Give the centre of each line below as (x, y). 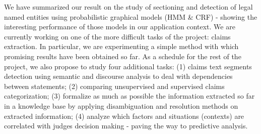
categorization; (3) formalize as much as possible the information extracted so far (129, 96)
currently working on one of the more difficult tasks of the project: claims (117, 36)
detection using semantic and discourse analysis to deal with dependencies (118, 76)
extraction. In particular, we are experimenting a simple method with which (121, 46)
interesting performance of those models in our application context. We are (120, 27)
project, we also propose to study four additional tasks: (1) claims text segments (128, 66)
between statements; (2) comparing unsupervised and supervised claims (114, 86)
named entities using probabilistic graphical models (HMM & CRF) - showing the (131, 16)
